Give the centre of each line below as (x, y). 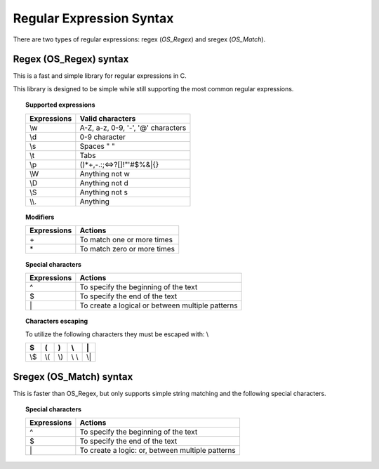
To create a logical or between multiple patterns (159, 305)
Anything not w (105, 173)
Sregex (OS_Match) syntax (73, 377)
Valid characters (108, 118)
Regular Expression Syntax (93, 18)
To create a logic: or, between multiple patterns (158, 451)
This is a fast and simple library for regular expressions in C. (100, 76)
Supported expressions (60, 105)
